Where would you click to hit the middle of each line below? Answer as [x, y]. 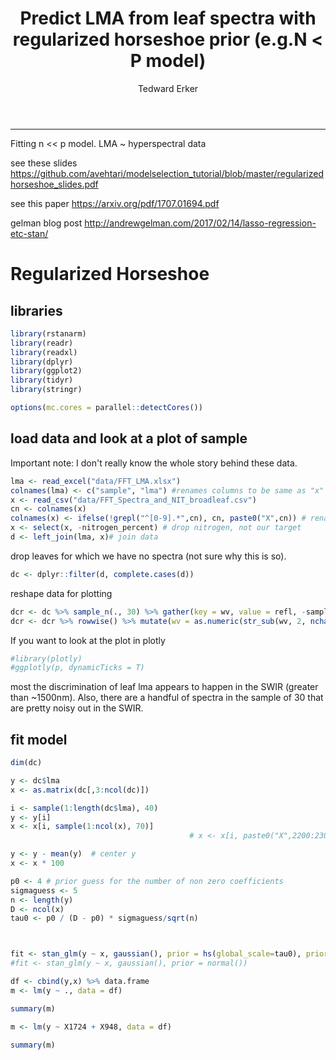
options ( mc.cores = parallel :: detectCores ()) [106, 408]
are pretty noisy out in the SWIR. [77, 708]
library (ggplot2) [46, 371]
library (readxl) [44, 352]
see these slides [44, 163]
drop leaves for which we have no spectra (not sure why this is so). [148, 556]
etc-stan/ [29, 233]
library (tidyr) [42, 380]
